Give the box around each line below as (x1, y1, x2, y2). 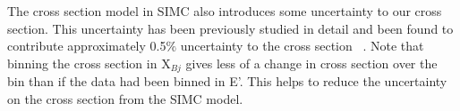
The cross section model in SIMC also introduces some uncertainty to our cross (7, 2, 442, 20)
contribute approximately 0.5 (7, 36, 166, 55)
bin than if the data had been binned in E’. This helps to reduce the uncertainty (7, 72, 447, 91)
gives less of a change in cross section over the (185, 53, 438, 72)
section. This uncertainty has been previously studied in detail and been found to (7, 19, 454, 37)
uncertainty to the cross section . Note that (180, 36, 424, 55)
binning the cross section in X (7, 53, 171, 72)
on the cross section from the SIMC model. (7, 89, 243, 107)
